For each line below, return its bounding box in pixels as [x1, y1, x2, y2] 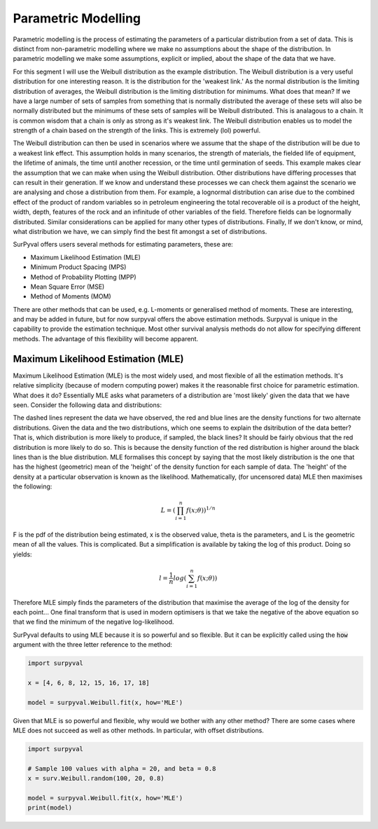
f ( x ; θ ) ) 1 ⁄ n [185, 505, 216, 514]
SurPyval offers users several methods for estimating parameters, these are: [13, 240, 234, 249]
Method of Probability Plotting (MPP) [30, 273, 136, 281]
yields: [13, 550, 32, 559]
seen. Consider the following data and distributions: [13, 400, 162, 409]
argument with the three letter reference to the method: [13, 640, 173, 649]
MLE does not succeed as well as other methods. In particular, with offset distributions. [13, 726, 264, 735]
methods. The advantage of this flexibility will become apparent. [13, 334, 199, 343]
